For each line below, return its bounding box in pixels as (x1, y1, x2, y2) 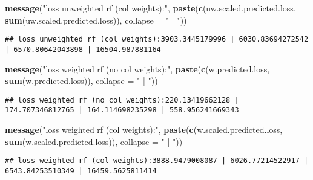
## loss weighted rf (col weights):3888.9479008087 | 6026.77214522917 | (5, 156, 309, 166)
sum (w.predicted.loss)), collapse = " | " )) (5, 74, 158, 87)
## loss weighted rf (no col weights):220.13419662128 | (5, 95, 239, 104)
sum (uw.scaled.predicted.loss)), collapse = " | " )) (5, 13, 187, 26)
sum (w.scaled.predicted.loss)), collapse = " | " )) (5, 135, 183, 147)
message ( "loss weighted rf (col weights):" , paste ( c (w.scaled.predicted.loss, (5, 123, 283, 135)
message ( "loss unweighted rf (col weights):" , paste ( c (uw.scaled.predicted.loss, (5, 2, 296, 14)
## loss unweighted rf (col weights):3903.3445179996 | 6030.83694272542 (5, 35, 309, 44)
